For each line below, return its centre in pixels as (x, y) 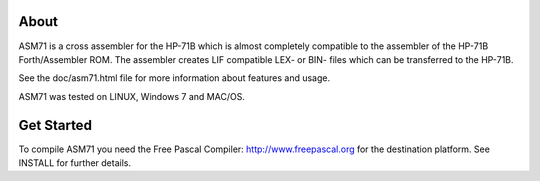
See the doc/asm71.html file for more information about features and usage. (174, 78)
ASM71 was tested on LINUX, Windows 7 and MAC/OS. (131, 96)
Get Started (55, 125)
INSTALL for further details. (75, 162)
